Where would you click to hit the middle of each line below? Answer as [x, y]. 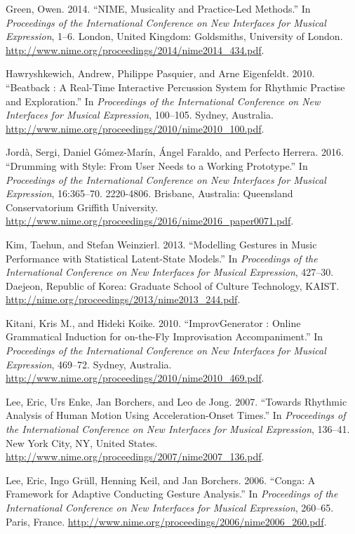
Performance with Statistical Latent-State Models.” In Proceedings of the [162, 258]
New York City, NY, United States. [82, 442]
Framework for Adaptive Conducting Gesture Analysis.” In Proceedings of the [172, 494]
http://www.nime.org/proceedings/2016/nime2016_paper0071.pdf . [150, 221]
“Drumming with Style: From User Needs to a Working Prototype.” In [157, 165]
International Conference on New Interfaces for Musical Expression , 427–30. [170, 272]
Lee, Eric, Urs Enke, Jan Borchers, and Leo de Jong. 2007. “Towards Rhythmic [176, 401]
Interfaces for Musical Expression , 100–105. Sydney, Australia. [140, 115]
